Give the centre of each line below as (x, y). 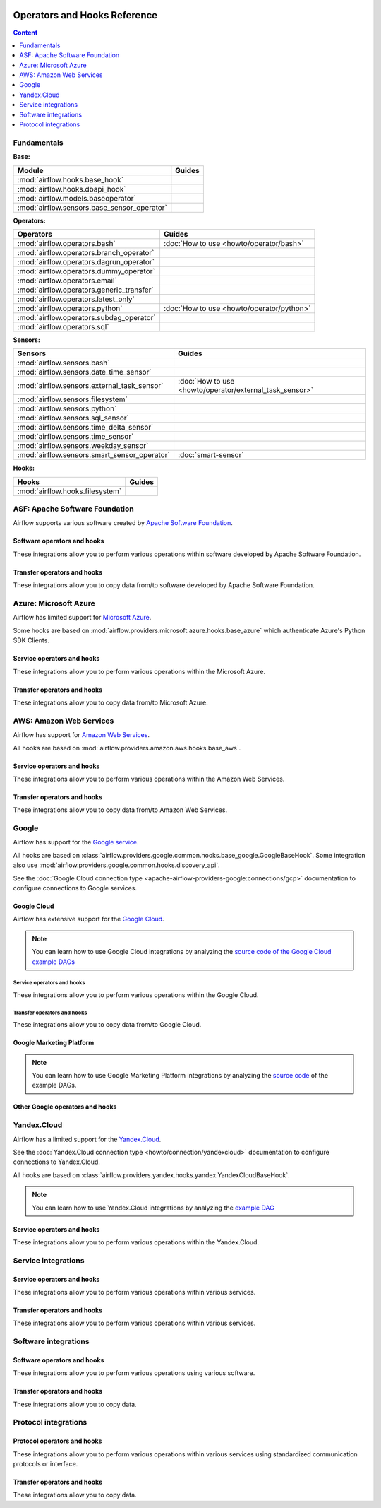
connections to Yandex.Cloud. (56, 1162)
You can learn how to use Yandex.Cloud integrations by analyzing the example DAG (153, 1208)
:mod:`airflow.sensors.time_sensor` (75, 437)
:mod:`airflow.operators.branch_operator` (86, 252)
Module (30, 170)
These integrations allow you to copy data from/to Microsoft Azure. (110, 702)
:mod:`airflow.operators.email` (67, 281)
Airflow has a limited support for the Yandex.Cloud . (87, 1139)
